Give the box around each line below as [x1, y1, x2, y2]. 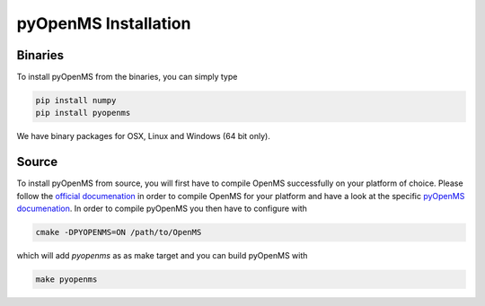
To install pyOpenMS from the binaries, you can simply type [16, 72, 238, 83]
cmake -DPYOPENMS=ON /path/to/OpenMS [35, 227, 202, 238]
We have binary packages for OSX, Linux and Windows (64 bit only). [16, 131, 271, 142]
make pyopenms [35, 275, 98, 284]
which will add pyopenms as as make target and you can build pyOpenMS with [16, 250, 308, 261]
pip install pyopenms [35, 108, 131, 118]
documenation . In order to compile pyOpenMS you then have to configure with [16, 203, 307, 214]
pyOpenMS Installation [16, 13, 191, 33]
